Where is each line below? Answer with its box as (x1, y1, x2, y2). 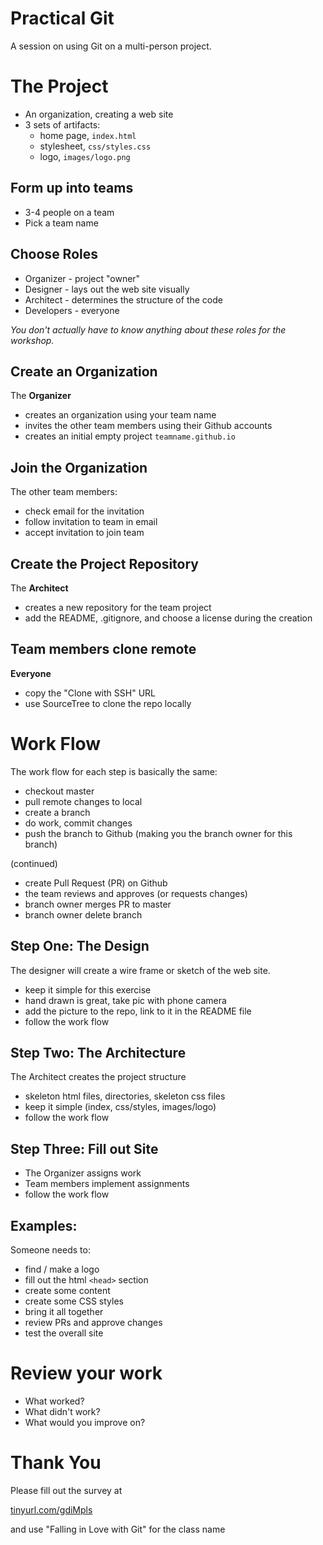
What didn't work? (24, 1405, 101, 1417)
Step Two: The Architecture (10, 1044, 187, 1061)
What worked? (24, 1395, 85, 1407)
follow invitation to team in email (24, 516, 158, 528)
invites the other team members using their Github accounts (24, 420, 273, 432)
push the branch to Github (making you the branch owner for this (24, 827, 293, 839)
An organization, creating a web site (24, 108, 174, 120)
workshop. (10, 334, 55, 346)
